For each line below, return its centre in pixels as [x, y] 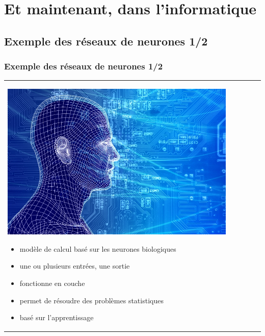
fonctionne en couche [52, 283]
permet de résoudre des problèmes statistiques [91, 300]
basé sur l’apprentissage [57, 317]
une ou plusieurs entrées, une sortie [75, 266]
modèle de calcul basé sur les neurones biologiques [98, 248]
